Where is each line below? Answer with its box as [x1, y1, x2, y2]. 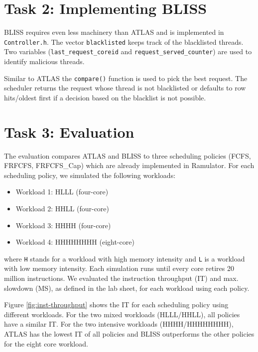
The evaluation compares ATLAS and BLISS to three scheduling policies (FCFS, [4, 150, 251, 161]
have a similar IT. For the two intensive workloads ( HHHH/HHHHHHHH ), [4, 319, 234, 329]
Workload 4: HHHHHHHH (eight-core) [15, 237, 134, 247]
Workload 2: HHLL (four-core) [15, 203, 110, 213]
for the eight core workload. [4, 338, 88, 349]
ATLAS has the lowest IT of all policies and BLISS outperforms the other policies [4, 328, 255, 339]
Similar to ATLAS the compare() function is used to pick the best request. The [4, 73, 248, 83]
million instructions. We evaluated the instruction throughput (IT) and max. [4, 273, 239, 283]
